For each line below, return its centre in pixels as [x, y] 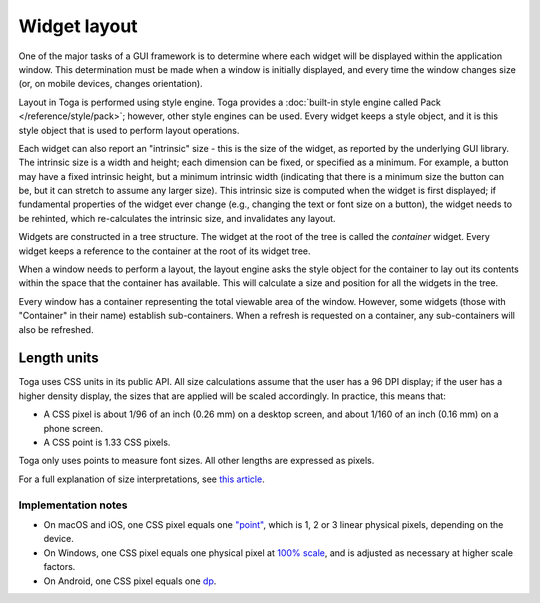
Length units [58, 358]
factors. [59, 567]
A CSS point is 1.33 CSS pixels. [107, 442]
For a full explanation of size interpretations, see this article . [141, 479]
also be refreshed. [56, 329]
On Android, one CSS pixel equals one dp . [130, 581]
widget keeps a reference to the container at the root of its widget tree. [164, 251]
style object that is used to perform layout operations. [129, 130]
